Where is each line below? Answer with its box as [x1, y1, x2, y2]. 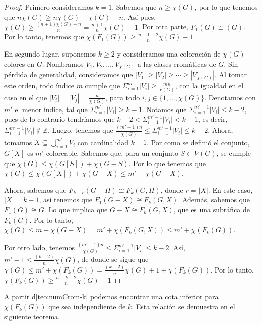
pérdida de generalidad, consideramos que [4, 69, 133, 80]
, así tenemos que [39, 194, 92, 205]
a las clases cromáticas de [137, 58, 216, 69]
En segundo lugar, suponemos [4, 48, 96, 59]
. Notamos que [142, 103, 187, 114]
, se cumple [216, 148, 251, 158]
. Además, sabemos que [178, 194, 250, 205]
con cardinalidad [77, 137, 128, 147]
